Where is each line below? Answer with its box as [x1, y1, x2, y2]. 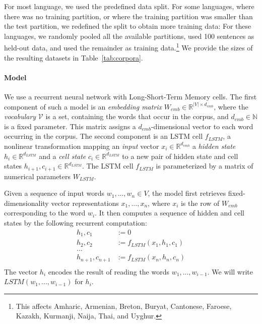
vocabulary [4, 111, 36, 122]
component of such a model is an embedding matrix [4, 101, 162, 112]
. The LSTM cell [82, 160, 134, 171]
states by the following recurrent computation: [4, 218, 147, 228]
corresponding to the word [4, 207, 86, 218]
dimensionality [4, 197, 49, 208]
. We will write [207, 266, 253, 277]
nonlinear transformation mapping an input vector [4, 140, 159, 151]
